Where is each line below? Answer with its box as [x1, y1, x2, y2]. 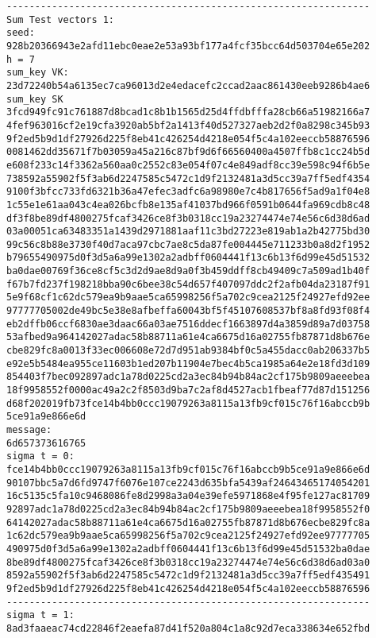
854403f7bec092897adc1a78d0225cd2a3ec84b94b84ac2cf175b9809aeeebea [6, 371, 370, 383]
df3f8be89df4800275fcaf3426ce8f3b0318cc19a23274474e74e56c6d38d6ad [6, 212, 370, 224]
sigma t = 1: [6, 609, 75, 621]
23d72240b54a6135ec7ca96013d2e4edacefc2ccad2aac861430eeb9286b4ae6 [6, 79, 370, 91]
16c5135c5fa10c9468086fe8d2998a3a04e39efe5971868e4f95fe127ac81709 [6, 490, 370, 502]
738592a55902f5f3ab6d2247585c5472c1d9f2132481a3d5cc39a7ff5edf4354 [6, 172, 370, 184]
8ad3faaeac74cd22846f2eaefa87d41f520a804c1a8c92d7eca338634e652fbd [6, 622, 370, 634]
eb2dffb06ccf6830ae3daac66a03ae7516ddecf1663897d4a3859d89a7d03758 [6, 318, 370, 330]
